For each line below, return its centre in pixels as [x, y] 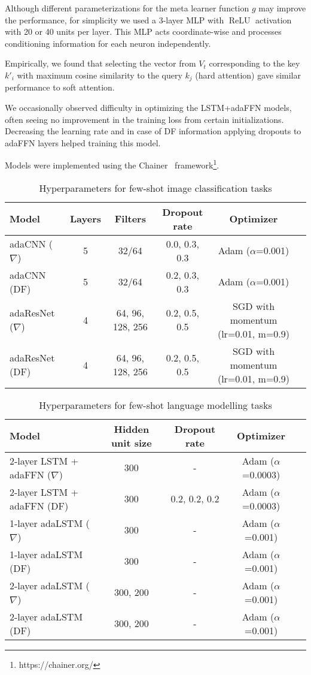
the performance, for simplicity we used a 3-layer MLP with [115, 19]
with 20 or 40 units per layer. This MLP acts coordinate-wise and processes [143, 31]
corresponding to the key [254, 63]
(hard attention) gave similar [248, 75]
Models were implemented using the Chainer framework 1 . [112, 164]
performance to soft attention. [60, 87]
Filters [130, 219]
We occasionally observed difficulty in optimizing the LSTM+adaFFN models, [148, 108]
